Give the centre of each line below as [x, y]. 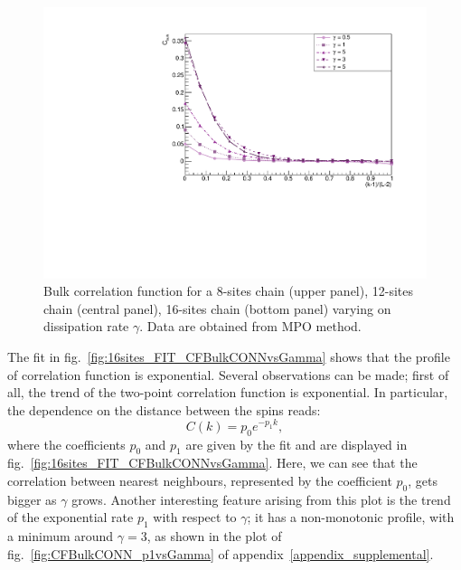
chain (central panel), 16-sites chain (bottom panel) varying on [217, 308]
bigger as [32, 499]
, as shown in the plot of [214, 536]
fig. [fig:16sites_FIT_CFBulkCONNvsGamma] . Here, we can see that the [212, 463]
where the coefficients [66, 444]
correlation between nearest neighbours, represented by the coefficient [200, 481]
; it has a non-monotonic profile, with [351, 517]
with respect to [195, 517]
